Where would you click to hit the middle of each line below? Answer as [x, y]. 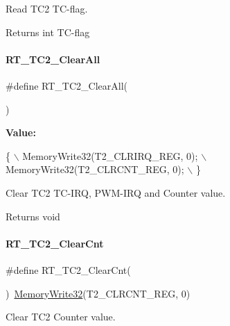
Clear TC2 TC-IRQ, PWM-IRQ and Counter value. [116, 192]
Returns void [33, 216]
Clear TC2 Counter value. [61, 317]
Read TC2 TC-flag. [47, 8]
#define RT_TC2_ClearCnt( [68, 269]
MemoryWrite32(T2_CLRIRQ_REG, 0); [110, 155]
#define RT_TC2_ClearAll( [67, 85]
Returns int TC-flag [48, 32]
